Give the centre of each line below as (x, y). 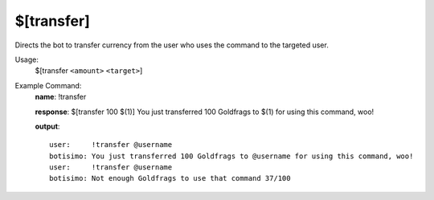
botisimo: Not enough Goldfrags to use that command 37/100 (170, 178)
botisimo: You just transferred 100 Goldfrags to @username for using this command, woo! (231, 156)
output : (47, 126)
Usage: (27, 59)
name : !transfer (61, 97)
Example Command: (48, 85)
